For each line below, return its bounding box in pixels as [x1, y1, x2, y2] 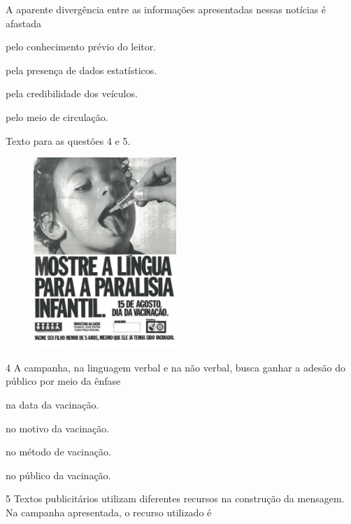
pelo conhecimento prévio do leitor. [6, 39, 157, 54]
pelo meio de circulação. [6, 109, 108, 124]
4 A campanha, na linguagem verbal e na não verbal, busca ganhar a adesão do [6, 360, 345, 374]
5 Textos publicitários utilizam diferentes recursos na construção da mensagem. [6, 491, 345, 506]
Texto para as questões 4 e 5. [6, 133, 131, 148]
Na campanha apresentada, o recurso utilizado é [6, 504, 212, 519]
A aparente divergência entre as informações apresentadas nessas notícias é [6, 2, 327, 16]
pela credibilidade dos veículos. [6, 86, 138, 101]
